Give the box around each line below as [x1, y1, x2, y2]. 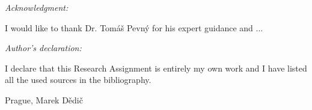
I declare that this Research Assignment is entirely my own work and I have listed [5, 61, 307, 74]
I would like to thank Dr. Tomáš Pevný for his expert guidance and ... [5, 21, 263, 34]
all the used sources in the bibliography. [5, 73, 151, 86]
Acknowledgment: [5, 1, 69, 13]
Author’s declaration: [5, 41, 82, 54]
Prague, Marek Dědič [5, 93, 83, 106]
